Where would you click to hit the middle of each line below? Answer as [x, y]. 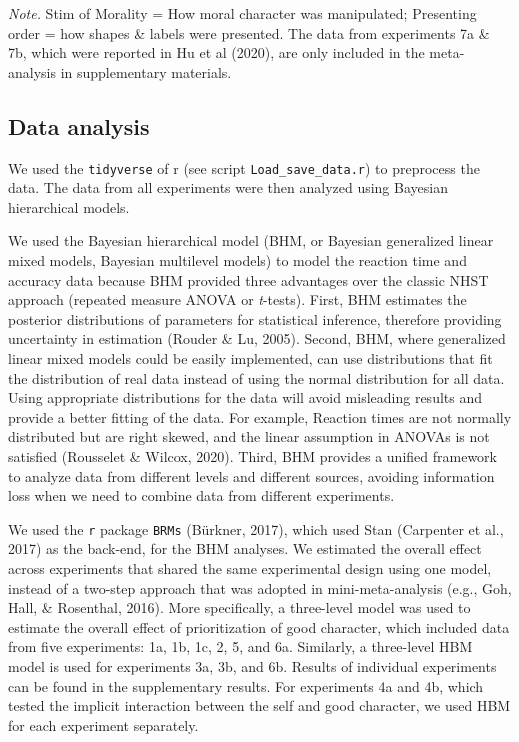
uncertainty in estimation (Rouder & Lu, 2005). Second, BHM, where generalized [257, 338]
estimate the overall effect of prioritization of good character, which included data [259, 626]
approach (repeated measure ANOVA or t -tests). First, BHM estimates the [237, 299]
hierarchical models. [69, 206]
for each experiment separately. [103, 724]
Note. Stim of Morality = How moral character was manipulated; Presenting [242, 13]
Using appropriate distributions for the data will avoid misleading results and [245, 397]
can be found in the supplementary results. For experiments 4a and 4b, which [246, 685]
